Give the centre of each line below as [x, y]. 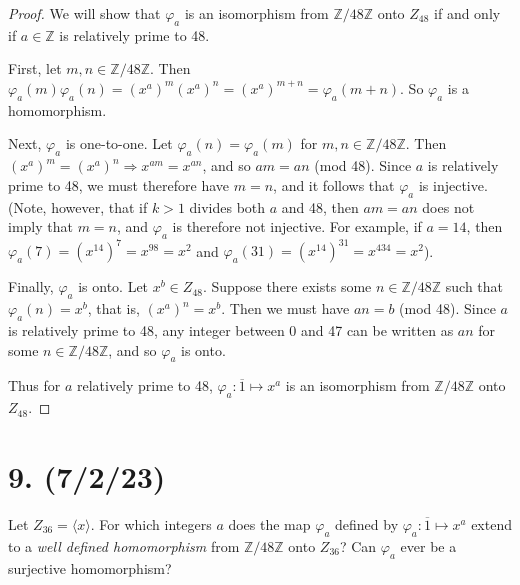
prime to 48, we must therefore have [119, 184]
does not [448, 206]
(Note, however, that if [78, 206]
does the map [269, 523]
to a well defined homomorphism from [124, 545]
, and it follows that [334, 184]
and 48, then [320, 206]
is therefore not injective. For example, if [297, 226]
